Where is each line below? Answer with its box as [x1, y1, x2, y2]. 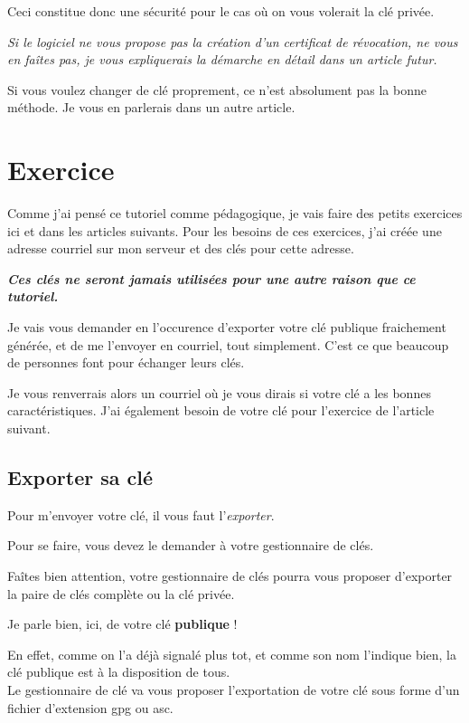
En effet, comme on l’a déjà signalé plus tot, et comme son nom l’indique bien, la [7, 644, 456, 663]
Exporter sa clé [7, 463, 154, 491]
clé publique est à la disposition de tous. [7, 662, 230, 681]
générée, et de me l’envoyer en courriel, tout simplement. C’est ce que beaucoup [7, 335, 449, 354]
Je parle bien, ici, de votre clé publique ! [7, 614, 238, 633]
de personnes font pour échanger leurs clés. [7, 353, 245, 372]
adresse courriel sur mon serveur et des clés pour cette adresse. [7, 239, 354, 258]
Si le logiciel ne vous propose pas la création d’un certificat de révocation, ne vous [7, 32, 458, 51]
